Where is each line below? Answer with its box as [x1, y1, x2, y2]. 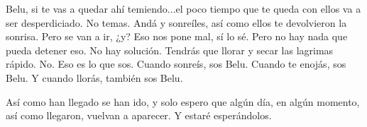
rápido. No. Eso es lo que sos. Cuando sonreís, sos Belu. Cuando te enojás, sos [6, 56, 346, 71]
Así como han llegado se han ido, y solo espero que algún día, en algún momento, [6, 94, 360, 109]
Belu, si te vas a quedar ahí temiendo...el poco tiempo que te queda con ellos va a [6, 1, 361, 16]
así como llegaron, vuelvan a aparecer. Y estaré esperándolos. [6, 108, 272, 123]
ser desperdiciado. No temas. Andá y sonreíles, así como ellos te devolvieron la [6, 15, 347, 30]
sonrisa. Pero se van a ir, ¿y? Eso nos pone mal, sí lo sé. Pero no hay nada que [6, 29, 348, 44]
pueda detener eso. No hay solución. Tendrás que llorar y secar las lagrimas [6, 42, 334, 57]
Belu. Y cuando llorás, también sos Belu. [6, 70, 183, 85]
